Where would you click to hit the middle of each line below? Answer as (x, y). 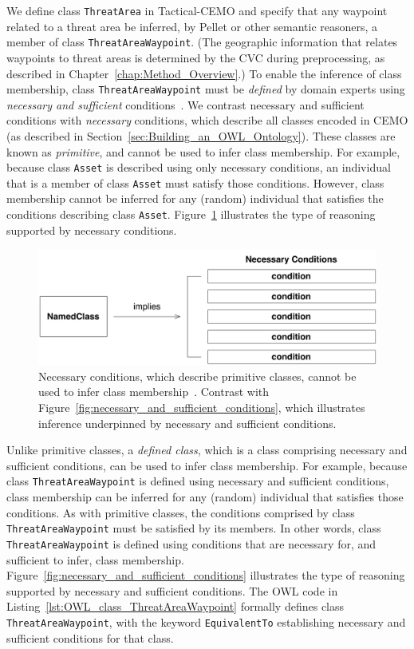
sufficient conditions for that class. (90, 637)
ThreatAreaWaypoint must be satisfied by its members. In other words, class (194, 528)
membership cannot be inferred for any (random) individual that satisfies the (195, 198)
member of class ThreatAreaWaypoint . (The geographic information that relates (202, 42)
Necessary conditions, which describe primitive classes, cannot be (197, 376)
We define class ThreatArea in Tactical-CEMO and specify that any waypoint (197, 10)
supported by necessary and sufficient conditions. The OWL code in (172, 590)
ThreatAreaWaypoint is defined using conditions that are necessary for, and (191, 543)
